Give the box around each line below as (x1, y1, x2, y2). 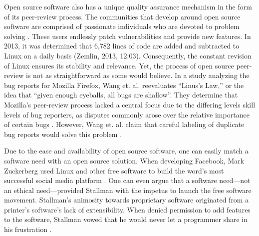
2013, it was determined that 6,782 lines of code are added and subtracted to (4, 40, 240, 51)
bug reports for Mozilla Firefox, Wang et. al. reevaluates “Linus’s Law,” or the (4, 79, 244, 90)
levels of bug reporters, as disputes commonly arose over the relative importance (4, 109, 250, 119)
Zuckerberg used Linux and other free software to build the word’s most (4, 165, 224, 175)
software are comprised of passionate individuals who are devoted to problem (4, 21, 240, 31)
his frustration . (4, 224, 52, 234)
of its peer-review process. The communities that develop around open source (4, 11, 241, 21)
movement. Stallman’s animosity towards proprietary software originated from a (4, 194, 249, 205)
